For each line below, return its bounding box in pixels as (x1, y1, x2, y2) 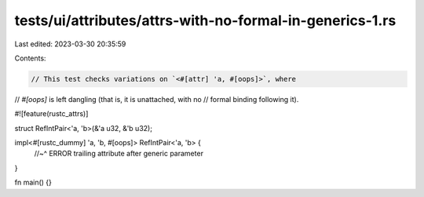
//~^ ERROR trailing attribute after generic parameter (34, 149, 204, 159)
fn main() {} (14, 177, 53, 188)
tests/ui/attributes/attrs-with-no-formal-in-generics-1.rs (14, 12, 397, 29)
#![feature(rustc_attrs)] (14, 109, 89, 119)
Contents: (14, 53, 46, 63)
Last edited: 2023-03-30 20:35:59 (14, 39, 126, 49)
